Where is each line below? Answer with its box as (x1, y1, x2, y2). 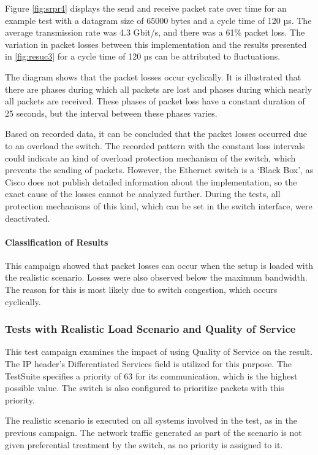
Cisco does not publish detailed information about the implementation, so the (5, 175, 297, 188)
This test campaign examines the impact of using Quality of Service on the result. (5, 345, 313, 358)
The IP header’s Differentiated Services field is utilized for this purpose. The (5, 357, 292, 370)
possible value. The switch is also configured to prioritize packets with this (5, 381, 284, 394)
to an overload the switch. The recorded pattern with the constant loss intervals (5, 139, 305, 152)
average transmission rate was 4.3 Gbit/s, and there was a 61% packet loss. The (5, 26, 305, 39)
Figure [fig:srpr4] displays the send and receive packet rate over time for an (5, 2, 287, 14)
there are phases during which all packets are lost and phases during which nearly (5, 82, 312, 95)
